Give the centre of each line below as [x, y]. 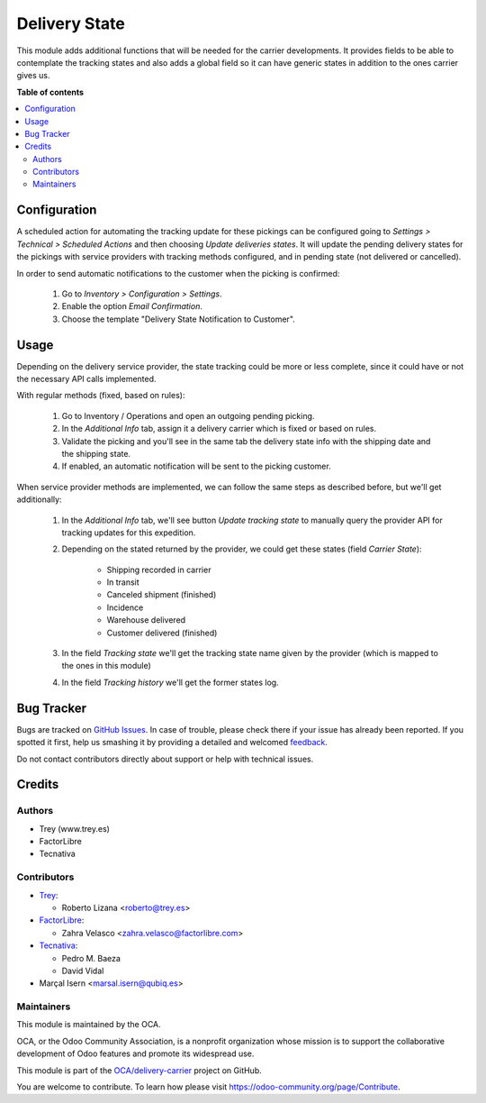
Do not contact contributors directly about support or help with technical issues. [165, 759]
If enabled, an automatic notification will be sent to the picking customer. [197, 466]
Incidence [125, 607]
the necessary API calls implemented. [86, 379]
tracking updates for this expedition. [129, 533]
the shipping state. [96, 453]
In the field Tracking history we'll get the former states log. [170, 682]
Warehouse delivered [146, 620]
